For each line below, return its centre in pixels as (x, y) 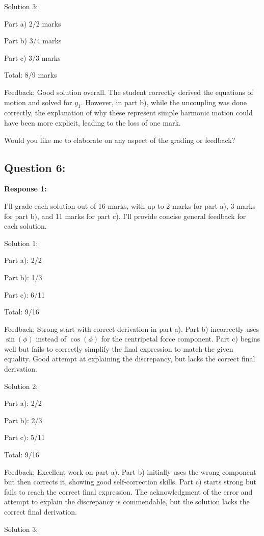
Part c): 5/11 (24, 437)
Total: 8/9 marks (31, 75)
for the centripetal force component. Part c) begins (181, 339)
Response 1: (25, 189)
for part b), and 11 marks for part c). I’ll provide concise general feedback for (125, 216)
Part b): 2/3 (23, 420)
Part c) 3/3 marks (32, 57)
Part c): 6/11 (24, 294)
